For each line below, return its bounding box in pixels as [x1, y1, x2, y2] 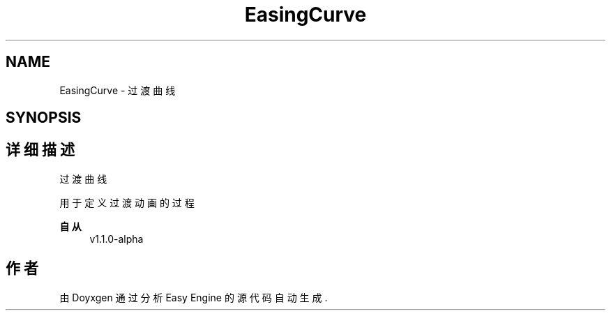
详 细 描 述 [6, 141, 75, 159]
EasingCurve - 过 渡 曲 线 [59, 84, 176, 96]
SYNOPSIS [6, 109, 82, 127]
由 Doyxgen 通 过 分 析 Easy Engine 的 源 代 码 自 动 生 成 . [59, 291, 328, 303]
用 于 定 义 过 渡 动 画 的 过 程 [59, 196, 195, 209]
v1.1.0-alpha [89, 232, 144, 245]
